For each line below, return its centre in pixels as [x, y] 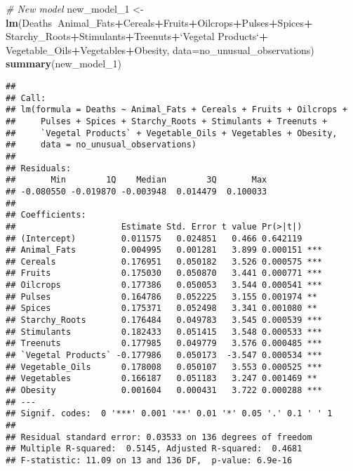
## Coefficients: [46, 215]
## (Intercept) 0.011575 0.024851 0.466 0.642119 [154, 238]
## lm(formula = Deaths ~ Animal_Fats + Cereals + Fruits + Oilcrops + [176, 110]
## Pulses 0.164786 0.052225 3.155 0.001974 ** [161, 297]
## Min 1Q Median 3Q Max [136, 180]
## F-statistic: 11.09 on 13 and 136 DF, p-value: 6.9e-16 [149, 460]
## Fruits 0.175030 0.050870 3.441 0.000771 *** [164, 273]
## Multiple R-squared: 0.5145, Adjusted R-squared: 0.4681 [154, 449]
